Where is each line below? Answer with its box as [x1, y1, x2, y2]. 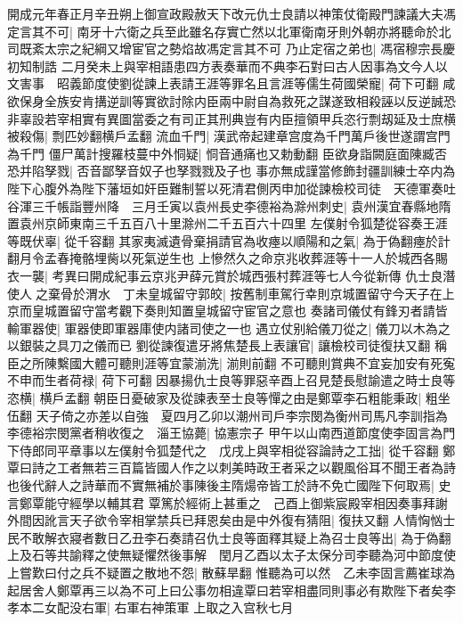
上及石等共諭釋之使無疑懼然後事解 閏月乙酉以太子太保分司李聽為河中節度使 [7, 545, 456, 564]
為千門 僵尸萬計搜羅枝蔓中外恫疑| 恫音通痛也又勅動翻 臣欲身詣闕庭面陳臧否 [7, 143, 447, 162]
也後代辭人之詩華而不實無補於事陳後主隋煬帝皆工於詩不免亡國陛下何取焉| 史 [7, 476, 451, 495]
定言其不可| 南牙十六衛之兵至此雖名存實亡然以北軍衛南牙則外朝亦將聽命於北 [7, 21, 451, 40]
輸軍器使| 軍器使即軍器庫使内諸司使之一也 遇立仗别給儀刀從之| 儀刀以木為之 [7, 318, 451, 337]
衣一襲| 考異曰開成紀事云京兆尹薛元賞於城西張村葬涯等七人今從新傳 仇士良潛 [7, 266, 456, 284]
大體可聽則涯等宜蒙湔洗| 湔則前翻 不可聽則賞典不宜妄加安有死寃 [81, 353, 456, 372]
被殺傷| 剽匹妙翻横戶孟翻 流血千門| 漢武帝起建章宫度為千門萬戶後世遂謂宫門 [7, 127, 451, 145]
